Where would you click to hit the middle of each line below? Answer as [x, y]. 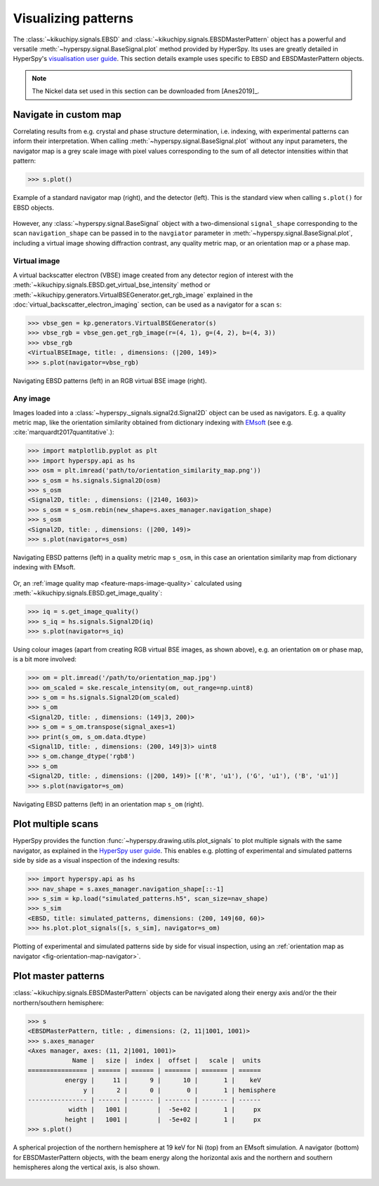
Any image [32, 398]
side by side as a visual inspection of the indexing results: [97, 861]
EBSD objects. [33, 208]
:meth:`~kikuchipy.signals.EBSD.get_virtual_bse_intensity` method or [112, 285]
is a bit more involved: [45, 659]
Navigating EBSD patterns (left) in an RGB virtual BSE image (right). [110, 380]
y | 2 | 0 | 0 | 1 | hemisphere [180, 1090]
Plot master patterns [59, 976]
